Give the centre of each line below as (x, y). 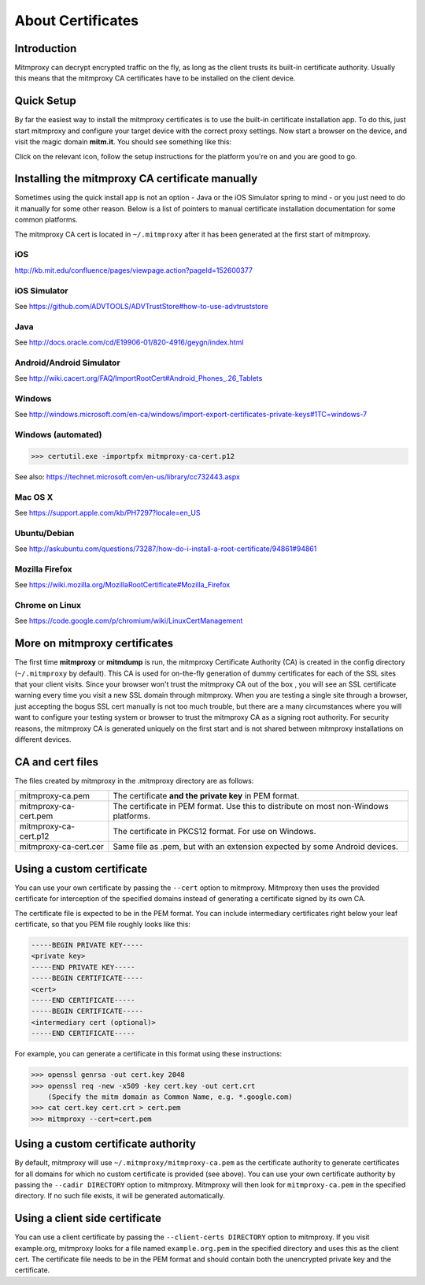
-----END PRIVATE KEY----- (83, 967)
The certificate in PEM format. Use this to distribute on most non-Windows (251, 806)
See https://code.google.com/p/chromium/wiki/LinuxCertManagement (129, 621)
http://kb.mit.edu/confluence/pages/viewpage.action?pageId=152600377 (134, 270)
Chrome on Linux (48, 605)
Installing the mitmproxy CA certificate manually (136, 179)
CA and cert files (56, 762)
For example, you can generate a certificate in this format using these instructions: (148, 1054)
